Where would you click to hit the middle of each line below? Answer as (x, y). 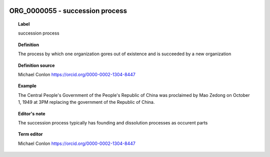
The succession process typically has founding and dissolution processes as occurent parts (113, 122)
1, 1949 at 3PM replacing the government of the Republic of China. (86, 102)
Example (27, 86)
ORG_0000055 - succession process (68, 11)
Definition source (36, 65)
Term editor (30, 134)
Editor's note (32, 113)
